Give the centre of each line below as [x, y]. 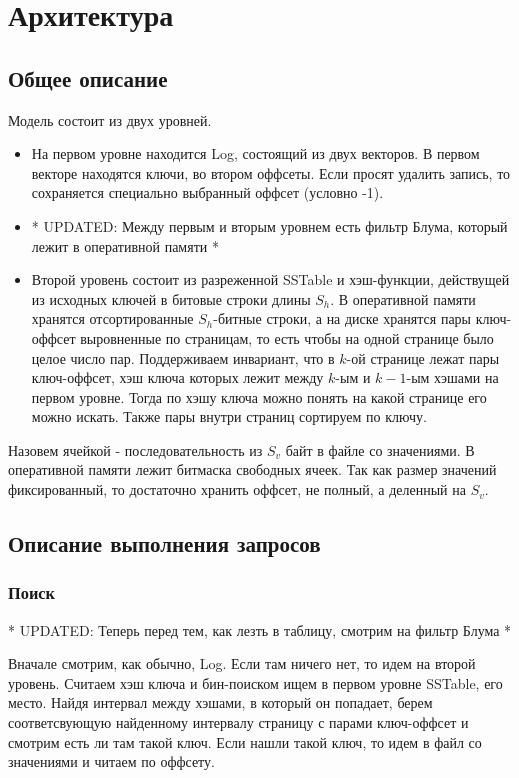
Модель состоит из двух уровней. [110, 119]
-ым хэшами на [452, 377]
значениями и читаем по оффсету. [111, 761]
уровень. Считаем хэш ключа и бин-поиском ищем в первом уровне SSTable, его [255, 682]
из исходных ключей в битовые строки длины [171, 298]
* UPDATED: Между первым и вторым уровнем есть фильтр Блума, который [269, 225]
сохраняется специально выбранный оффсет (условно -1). [207, 192]
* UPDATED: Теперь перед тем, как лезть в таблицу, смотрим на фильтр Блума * [260, 629]
